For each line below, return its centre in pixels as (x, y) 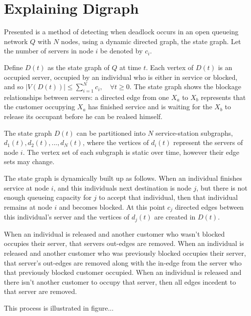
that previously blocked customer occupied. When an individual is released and (123, 272)
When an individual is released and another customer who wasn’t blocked (114, 233)
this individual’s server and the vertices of (67, 217)
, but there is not (222, 187)
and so (14, 86)
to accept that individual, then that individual (169, 197)
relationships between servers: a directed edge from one (87, 97)
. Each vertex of (170, 67)
